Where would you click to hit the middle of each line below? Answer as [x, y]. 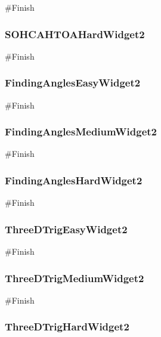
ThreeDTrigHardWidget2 [67, 327]
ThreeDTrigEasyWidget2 [66, 229]
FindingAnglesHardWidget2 [74, 180]
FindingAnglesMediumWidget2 [81, 132]
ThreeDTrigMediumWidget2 [75, 278]
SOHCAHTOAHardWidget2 [75, 34]
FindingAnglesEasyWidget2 [73, 83]
